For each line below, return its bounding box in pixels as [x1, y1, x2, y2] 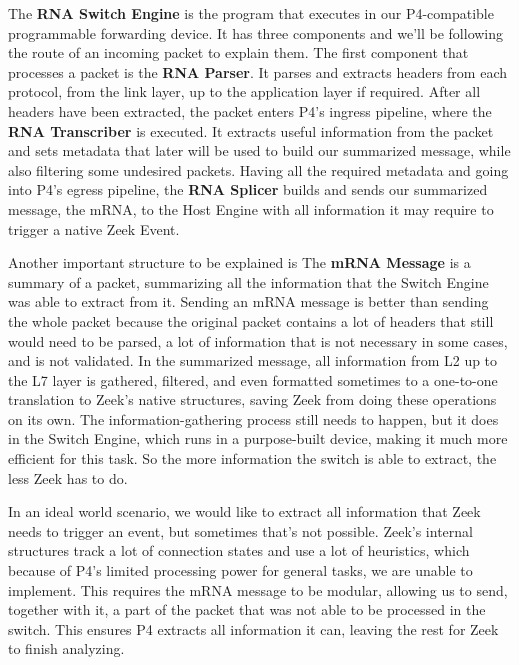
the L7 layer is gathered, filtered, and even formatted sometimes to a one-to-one [8, 369, 498, 390]
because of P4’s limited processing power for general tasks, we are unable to [8, 560, 473, 581]
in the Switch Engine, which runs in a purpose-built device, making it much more [8, 428, 508, 449]
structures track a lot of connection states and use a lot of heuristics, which [8, 540, 470, 561]
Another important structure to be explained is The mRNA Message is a [8, 252, 471, 273]
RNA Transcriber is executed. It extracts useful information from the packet [8, 120, 494, 141]
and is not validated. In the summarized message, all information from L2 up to [8, 350, 498, 371]
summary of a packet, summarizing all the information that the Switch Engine [8, 271, 489, 292]
